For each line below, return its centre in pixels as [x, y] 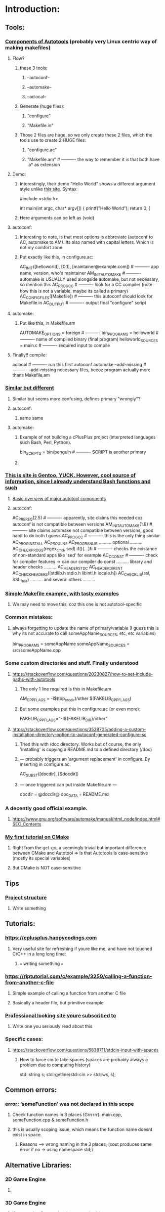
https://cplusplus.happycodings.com [51, 938]
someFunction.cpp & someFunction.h [50, 1120]
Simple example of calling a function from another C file [69, 993]
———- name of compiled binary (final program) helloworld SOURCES [89, 340]
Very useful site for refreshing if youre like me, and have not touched [82, 949]
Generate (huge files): [42, 106]
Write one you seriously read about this [52, 1026]
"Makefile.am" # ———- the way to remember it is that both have [93, 159]
